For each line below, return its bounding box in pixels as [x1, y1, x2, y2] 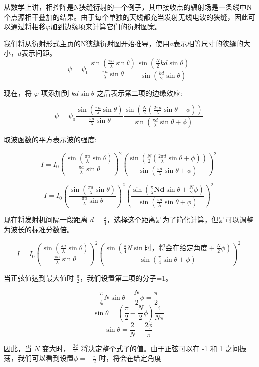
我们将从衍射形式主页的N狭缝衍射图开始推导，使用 [4, 38, 170, 48]
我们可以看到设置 [17, 353, 74, 363]
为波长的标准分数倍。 [4, 224, 74, 234]
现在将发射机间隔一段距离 [4, 214, 88, 224]
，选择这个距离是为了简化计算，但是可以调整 [107, 214, 254, 224]
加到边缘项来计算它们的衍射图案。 [50, 21, 162, 32]
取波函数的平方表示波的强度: [4, 134, 97, 145]
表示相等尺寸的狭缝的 [173, 38, 243, 48]
